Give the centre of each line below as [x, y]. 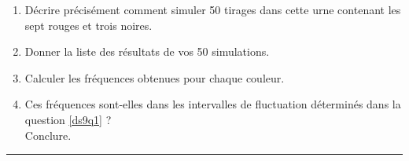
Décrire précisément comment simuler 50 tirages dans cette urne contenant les [213, 9]
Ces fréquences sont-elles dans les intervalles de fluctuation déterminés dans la [213, 104]
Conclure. [48, 135]
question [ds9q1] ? [68, 119]
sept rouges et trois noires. [88, 25]
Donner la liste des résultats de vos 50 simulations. [147, 51]
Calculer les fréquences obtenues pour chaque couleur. [155, 77]
